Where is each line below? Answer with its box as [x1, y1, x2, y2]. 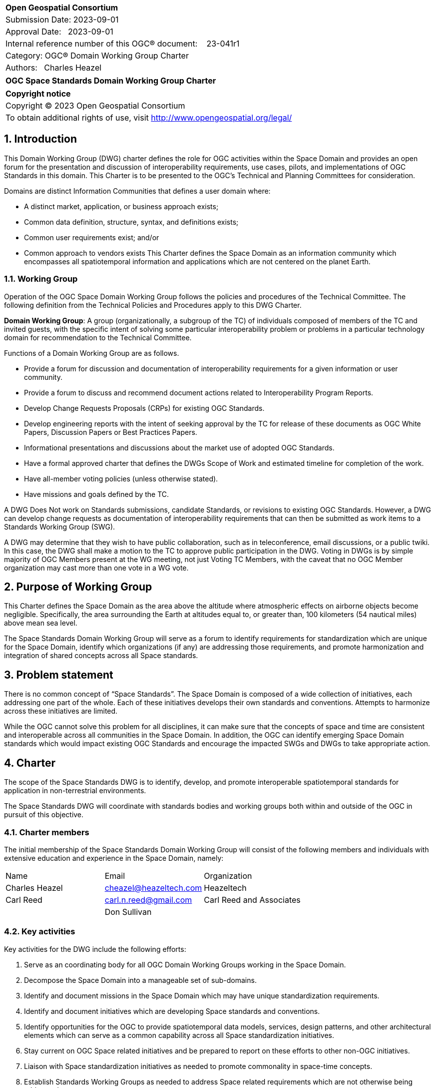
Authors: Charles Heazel [5, 63, 102, 73]
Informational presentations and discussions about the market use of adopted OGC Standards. [24, 443, 335, 452]
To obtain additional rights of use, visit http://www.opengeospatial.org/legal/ [5, 113, 292, 123]
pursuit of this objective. [4, 810, 84, 819]
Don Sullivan [104, 906, 152, 917]
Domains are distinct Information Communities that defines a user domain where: [4, 186, 271, 195]
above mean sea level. [4, 619, 77, 628]
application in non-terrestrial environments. [4, 786, 146, 795]
